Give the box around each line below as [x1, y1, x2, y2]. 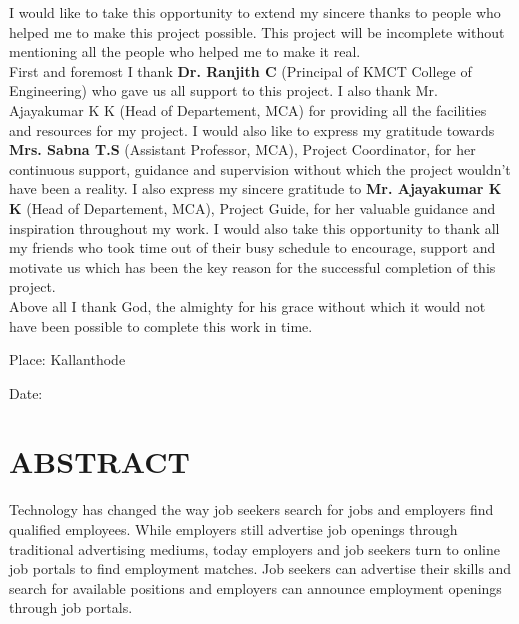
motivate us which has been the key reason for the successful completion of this [9, 256, 496, 277]
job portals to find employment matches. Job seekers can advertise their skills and [9, 558, 512, 579]
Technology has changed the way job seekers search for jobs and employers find [9, 499, 494, 520]
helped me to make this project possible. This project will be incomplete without [9, 21, 505, 42]
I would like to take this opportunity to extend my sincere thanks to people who [9, 2, 501, 22]
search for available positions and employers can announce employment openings [9, 577, 502, 598]
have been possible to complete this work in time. [9, 315, 313, 336]
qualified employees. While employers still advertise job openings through [9, 519, 458, 539]
